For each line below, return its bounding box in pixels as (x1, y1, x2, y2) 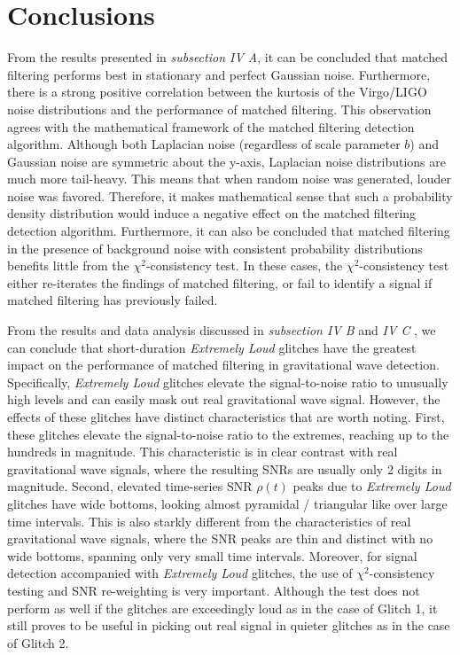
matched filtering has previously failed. (7, 291, 218, 309)
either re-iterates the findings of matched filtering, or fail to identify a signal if (7, 273, 433, 292)
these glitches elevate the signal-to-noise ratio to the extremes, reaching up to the (7, 425, 449, 443)
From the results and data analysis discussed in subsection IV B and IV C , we (7, 321, 436, 339)
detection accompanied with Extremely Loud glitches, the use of (7, 564, 353, 582)
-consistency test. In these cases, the (145, 256, 343, 275)
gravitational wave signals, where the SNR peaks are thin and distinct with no (7, 529, 433, 548)
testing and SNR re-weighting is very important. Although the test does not (7, 581, 420, 599)
